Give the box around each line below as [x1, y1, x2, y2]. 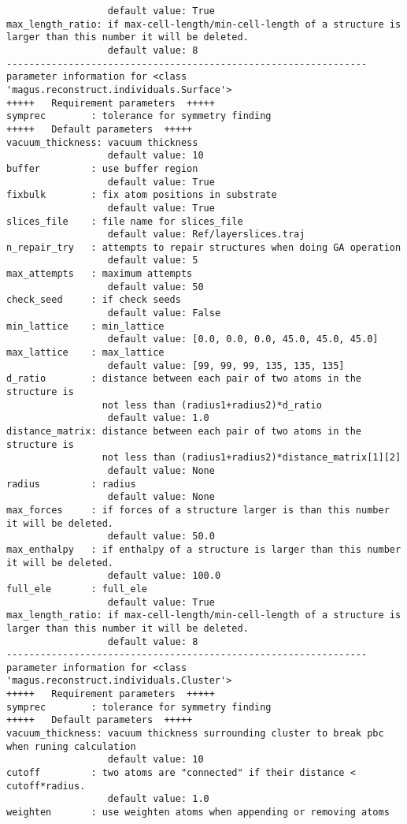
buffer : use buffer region [6, 162, 198, 174]
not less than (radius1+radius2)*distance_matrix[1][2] [102, 452, 401, 464]
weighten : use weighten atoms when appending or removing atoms [6, 807, 390, 818]
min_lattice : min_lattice [6, 320, 165, 332]
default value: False [107, 308, 221, 319]
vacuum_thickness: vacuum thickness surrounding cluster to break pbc [6, 728, 384, 740]
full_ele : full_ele [6, 583, 147, 595]
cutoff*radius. [6, 780, 86, 792]
